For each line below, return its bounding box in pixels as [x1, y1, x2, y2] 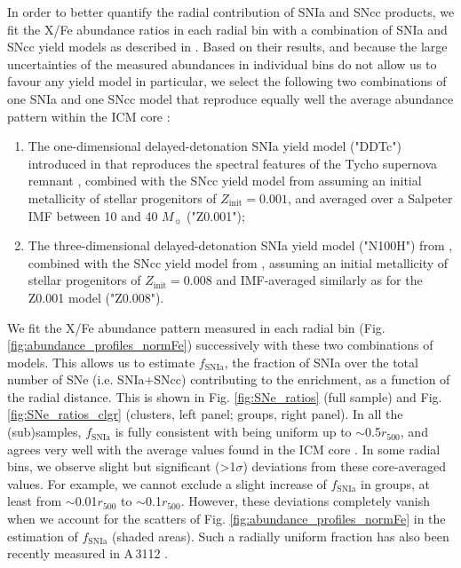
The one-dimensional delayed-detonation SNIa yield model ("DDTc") [28, 137, 401, 155]
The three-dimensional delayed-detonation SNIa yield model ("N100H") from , [28, 236, 453, 255]
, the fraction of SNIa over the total [224, 352, 418, 371]
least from [7, 492, 62, 510]
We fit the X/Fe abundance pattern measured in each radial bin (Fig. [7, 318, 385, 336]
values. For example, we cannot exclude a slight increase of [7, 474, 327, 493]
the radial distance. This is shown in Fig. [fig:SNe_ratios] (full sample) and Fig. [7, 387, 442, 406]
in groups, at [361, 474, 430, 493]
